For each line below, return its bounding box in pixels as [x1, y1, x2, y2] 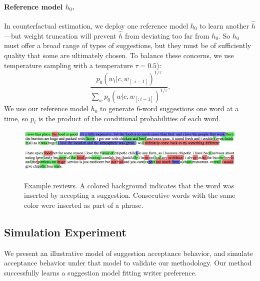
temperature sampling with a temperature [4, 60, 133, 70]
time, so [4, 113, 28, 123]
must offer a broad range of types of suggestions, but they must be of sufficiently [4, 40, 251, 51]
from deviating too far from [124, 30, 209, 41]
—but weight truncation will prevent [4, 30, 116, 41]
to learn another [199, 21, 249, 31]
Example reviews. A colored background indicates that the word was [24, 180, 234, 190]
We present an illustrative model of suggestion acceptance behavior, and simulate [4, 247, 253, 258]
